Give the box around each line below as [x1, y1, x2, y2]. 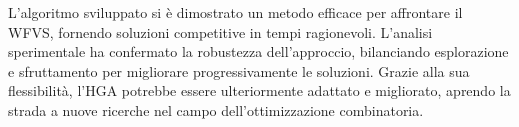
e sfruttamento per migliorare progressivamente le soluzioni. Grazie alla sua [8, 60, 470, 81]
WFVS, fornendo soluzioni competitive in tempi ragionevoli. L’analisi [8, 21, 433, 42]
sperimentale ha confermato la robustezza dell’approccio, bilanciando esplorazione [8, 41, 509, 62]
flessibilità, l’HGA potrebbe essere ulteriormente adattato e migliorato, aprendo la [8, 80, 511, 101]
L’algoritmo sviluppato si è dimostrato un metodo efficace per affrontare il [8, 2, 463, 22]
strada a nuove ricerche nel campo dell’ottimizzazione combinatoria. [8, 99, 424, 120]
